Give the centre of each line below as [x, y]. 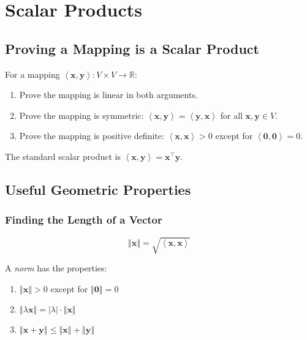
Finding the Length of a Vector [84, 220]
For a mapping [32, 74]
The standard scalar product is [63, 156]
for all [231, 115]
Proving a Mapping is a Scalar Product [132, 48]
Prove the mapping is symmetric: [81, 115]
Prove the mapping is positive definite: [92, 136]
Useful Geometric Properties [98, 189]
